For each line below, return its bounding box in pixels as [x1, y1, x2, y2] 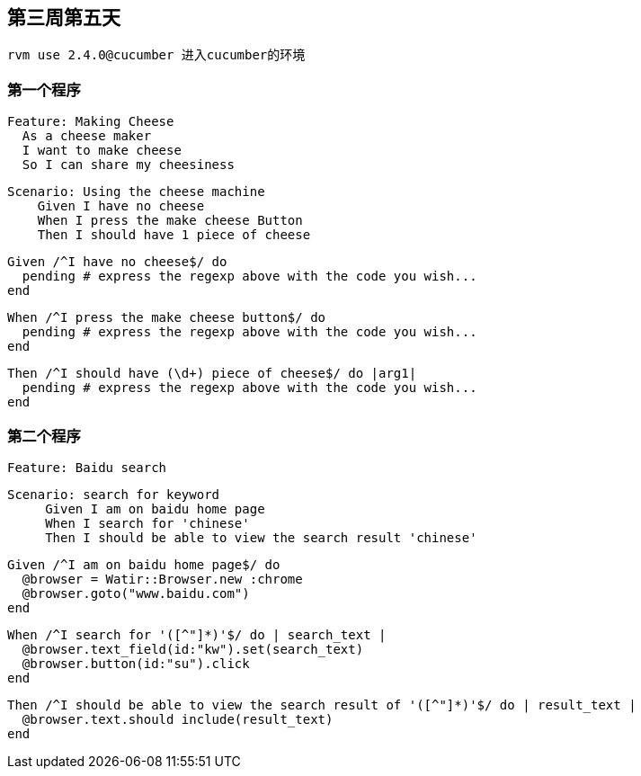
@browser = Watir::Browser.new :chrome [22, 571, 303, 586]
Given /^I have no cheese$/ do [7, 254, 227, 270]
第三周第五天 [7, 6, 120, 29]
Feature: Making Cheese [7, 114, 174, 129]
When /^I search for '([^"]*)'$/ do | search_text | [7, 627, 387, 642]
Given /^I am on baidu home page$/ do [7, 557, 280, 572]
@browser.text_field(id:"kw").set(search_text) [22, 641, 364, 656]
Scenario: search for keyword [7, 486, 220, 502]
